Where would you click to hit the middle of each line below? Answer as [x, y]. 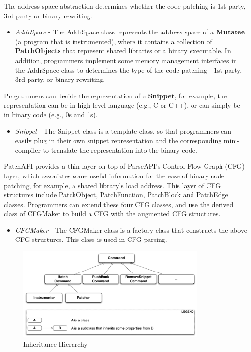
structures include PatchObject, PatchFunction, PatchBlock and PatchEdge [116, 195]
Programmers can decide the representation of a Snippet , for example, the [115, 95]
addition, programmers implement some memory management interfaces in [126, 60]
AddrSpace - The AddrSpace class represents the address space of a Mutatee [130, 32]
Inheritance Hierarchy [55, 344]
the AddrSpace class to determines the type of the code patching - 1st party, [129, 70]
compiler [28, 150]
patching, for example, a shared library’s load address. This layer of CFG [112, 185]
